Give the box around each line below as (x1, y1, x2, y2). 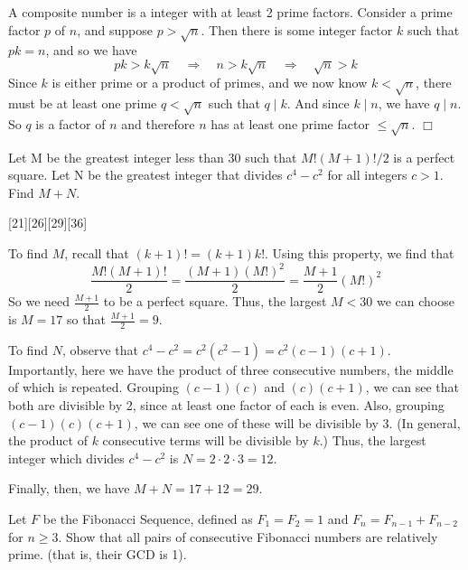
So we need (8, 292, 70, 311)
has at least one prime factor (211, 114, 370, 133)
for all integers (327, 165, 407, 184)
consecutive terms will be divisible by (102, 431, 309, 450)
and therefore (121, 114, 195, 133)
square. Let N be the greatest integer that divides (8, 165, 283, 184)
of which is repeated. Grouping (8, 378, 179, 397)
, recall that (64, 244, 129, 263)
